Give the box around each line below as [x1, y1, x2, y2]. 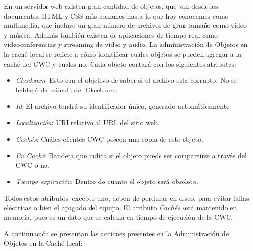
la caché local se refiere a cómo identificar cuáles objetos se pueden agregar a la [4, 48, 242, 59]
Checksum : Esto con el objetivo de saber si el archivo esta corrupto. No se [15, 75, 237, 85]
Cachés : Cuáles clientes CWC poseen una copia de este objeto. [15, 134, 203, 144]
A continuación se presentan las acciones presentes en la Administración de [4, 228, 229, 238]
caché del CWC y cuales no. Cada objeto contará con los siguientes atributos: [4, 58, 236, 68]
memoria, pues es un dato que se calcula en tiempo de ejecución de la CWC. [4, 212, 233, 222]
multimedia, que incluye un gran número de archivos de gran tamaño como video [4, 20, 247, 30]
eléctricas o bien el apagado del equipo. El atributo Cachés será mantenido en [4, 202, 237, 212]
